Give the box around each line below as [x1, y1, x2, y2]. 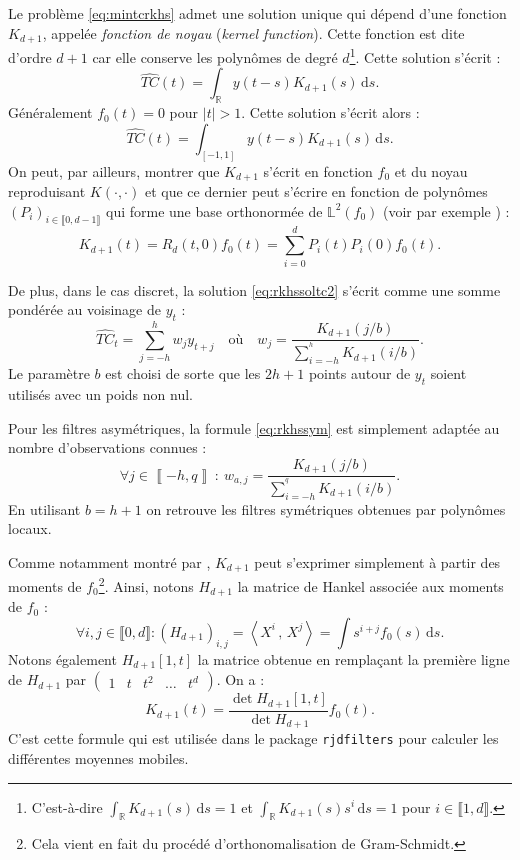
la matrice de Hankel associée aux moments [237, 575, 504, 596]
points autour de [308, 363, 411, 384]
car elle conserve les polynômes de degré [92, 46, 338, 67]
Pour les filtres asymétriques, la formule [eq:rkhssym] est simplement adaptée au [8, 417, 500, 438]
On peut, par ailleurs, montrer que [8, 160, 220, 181]
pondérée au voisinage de [8, 299, 161, 320]
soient [430, 363, 467, 384]
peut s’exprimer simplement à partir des [254, 551, 501, 572]
